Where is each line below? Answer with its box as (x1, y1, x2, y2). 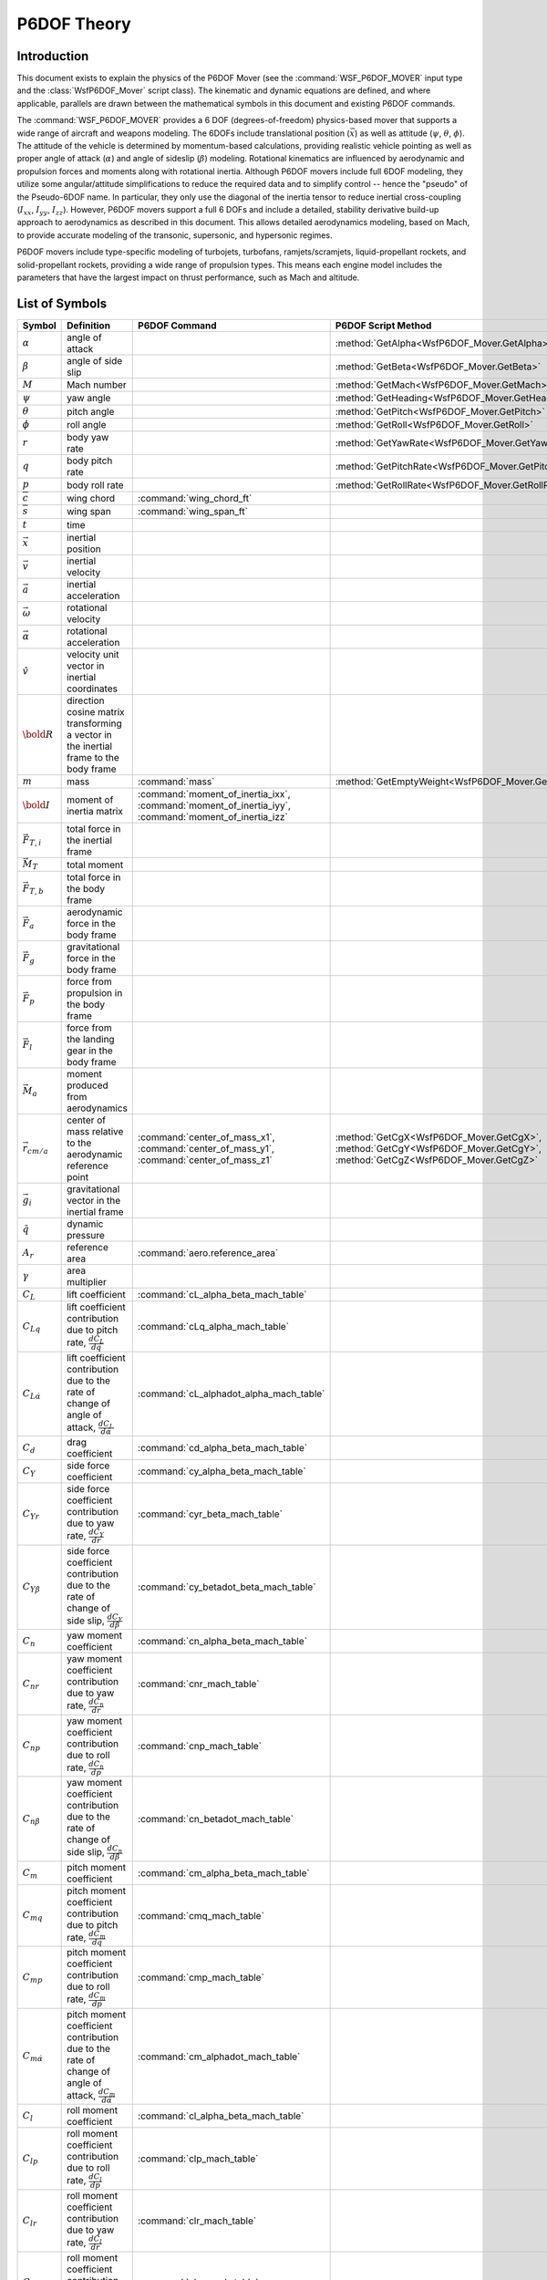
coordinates (67, 682, 119, 695)
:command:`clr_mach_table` (138, 2214, 257, 2227)
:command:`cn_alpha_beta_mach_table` (138, 1635, 307, 1648)
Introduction (16, 48, 89, 64)
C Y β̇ (22, 1580, 41, 1595)
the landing (67, 1032, 115, 1045)
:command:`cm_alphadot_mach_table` (138, 2050, 301, 2063)
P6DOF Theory (16, 14, 131, 34)
